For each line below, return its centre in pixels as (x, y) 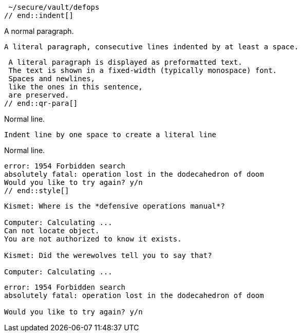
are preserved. (39, 95)
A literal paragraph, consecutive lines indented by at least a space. (152, 47)
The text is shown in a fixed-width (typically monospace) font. (143, 70)
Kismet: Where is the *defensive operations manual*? (115, 206)
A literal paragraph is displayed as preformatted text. (125, 62)
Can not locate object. (52, 231)
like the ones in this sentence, (76, 87)
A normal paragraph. (39, 31)
